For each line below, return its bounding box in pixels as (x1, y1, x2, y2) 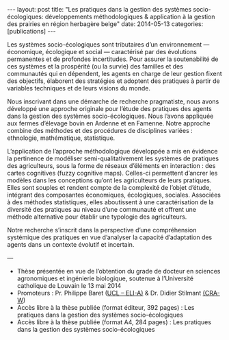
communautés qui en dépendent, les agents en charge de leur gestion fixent (7, 70, 222, 77)
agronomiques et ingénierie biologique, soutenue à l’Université (16, 274, 193, 282)
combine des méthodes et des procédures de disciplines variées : (7, 127, 193, 134)
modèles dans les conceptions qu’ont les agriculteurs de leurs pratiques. (7, 176, 212, 184)
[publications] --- (7, 27, 56, 35)
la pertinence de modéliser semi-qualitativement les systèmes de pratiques (7, 154, 219, 162)
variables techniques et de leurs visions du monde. (7, 84, 150, 92)
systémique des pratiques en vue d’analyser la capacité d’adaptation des (7, 233, 213, 241)
